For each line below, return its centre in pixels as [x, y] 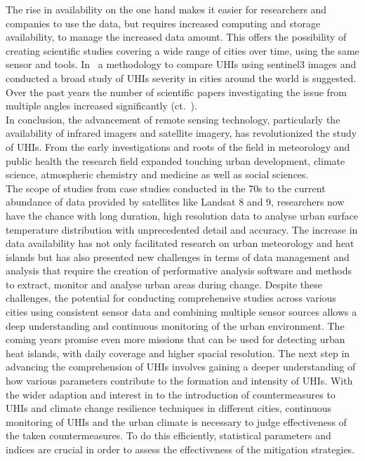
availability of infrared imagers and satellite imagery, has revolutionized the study [181, 133]
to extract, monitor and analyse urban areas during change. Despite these [164, 284]
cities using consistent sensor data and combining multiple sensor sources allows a [181, 312]
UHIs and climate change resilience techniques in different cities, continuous [168, 408]
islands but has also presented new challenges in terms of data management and [178, 256]
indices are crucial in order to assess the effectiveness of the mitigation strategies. [180, 449]
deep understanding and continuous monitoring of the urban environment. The [175, 325]
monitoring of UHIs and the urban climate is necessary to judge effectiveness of [176, 421]
